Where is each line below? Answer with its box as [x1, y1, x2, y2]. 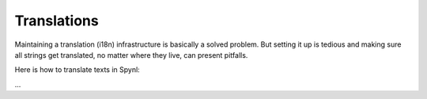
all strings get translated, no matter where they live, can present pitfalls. [14, 50, 248, 59]
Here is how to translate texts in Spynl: [14, 65, 140, 74]
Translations [14, 12, 99, 29]
